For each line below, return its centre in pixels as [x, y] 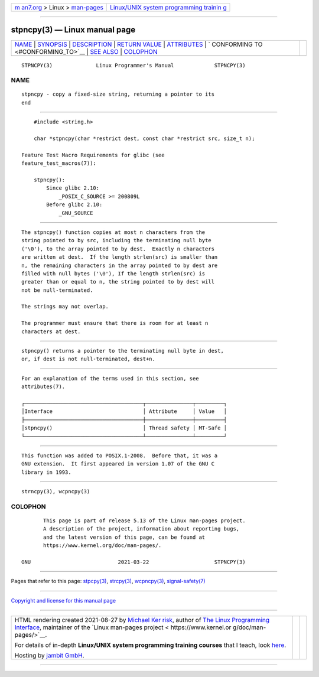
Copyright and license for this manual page [64, 600]
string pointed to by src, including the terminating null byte [117, 240]
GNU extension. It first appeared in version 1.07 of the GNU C [118, 464]
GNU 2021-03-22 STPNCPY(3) [134, 562]
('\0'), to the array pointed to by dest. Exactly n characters [118, 249]
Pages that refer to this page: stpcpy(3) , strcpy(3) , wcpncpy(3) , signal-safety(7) [108, 581]
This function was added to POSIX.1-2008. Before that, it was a [120, 455]
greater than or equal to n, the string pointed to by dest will [118, 282]
